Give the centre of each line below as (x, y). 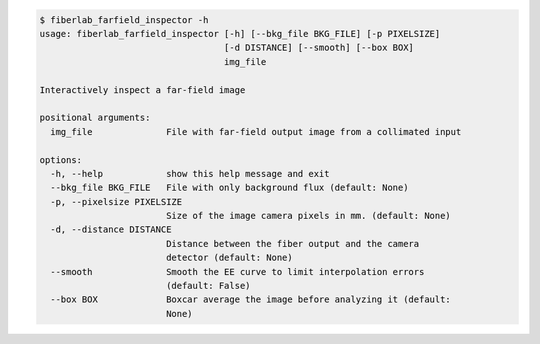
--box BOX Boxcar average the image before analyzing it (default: (251, 299)
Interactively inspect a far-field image (142, 89)
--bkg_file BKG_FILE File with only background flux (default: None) (229, 188)
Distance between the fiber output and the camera (292, 243)
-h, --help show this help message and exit (190, 173)
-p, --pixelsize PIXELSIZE (116, 201)
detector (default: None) (229, 258)
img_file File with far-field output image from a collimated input (256, 131)
